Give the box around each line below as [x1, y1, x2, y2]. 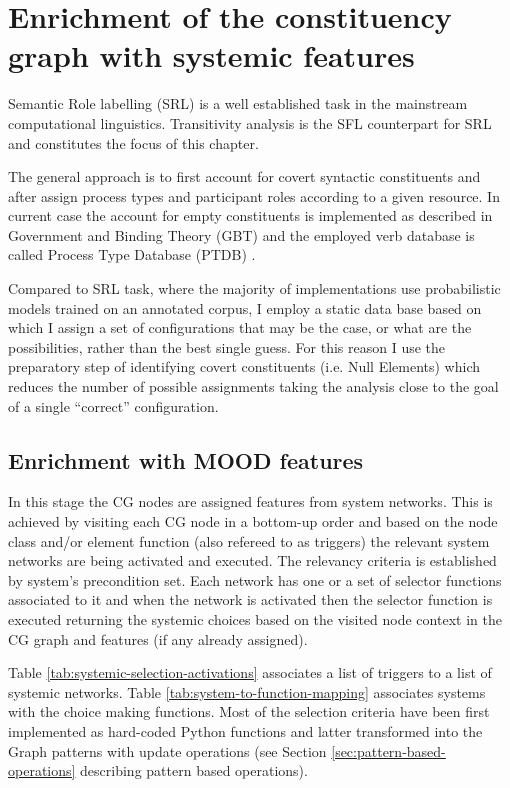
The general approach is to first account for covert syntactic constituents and [8, 166, 481, 187]
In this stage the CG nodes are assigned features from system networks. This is [8, 491, 493, 512]
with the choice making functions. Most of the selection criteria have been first [8, 701, 490, 722]
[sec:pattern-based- [331, 740, 446, 761]
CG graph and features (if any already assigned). [8, 628, 308, 649]
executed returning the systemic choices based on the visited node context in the [8, 608, 502, 629]
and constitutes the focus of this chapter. [8, 132, 259, 153]
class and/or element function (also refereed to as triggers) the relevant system [8, 530, 490, 551]
